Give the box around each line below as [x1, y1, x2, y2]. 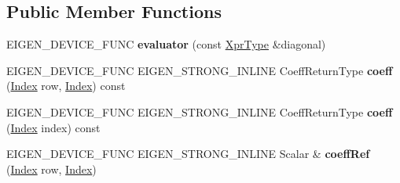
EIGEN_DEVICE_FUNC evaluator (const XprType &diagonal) [6, 36, 326, 52]
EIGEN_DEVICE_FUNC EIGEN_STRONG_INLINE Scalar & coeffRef [6, 145, 370, 162]
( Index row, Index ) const [6, 77, 126, 94]
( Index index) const [6, 119, 101, 135]
